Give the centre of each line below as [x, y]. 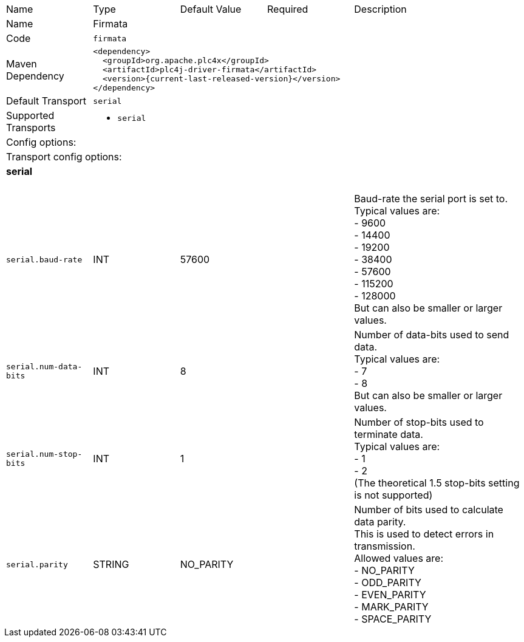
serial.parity [37, 564]
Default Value [211, 9]
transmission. [385, 546]
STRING [111, 565]
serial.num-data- [44, 367]
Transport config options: [64, 157]
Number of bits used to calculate [429, 510]
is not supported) [393, 495]
